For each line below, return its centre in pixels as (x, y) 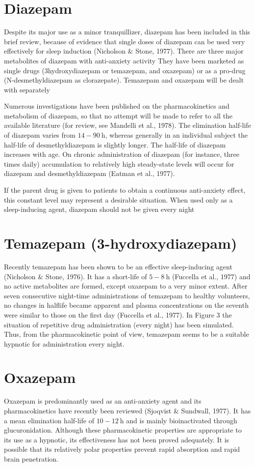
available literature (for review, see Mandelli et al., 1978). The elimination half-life (127, 125)
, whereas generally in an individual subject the (177, 135)
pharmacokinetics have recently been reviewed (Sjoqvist (88, 410)
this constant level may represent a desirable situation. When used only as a (118, 199)
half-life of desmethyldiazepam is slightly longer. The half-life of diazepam (115, 144)
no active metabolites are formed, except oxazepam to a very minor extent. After (126, 286)
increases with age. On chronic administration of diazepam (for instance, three (122, 154)
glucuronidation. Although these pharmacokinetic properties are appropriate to (123, 430)
